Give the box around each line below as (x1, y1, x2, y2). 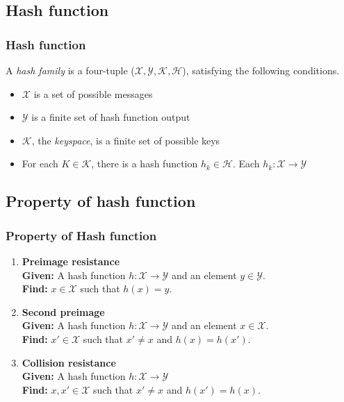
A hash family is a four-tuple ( (6, 63, 135, 77)
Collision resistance (22, 355, 116, 369)
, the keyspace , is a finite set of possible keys (31, 133, 220, 147)
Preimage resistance (22, 253, 120, 268)
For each (22, 156, 58, 171)
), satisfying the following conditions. (182, 63, 340, 77)
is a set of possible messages (33, 86, 153, 101)
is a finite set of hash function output (31, 110, 190, 124)
